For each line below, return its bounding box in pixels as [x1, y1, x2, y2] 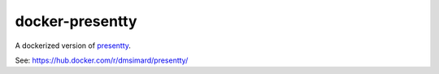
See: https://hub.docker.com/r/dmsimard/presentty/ [15, 55, 189, 65]
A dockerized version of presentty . [15, 41, 132, 50]
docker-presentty [15, 12, 137, 30]
